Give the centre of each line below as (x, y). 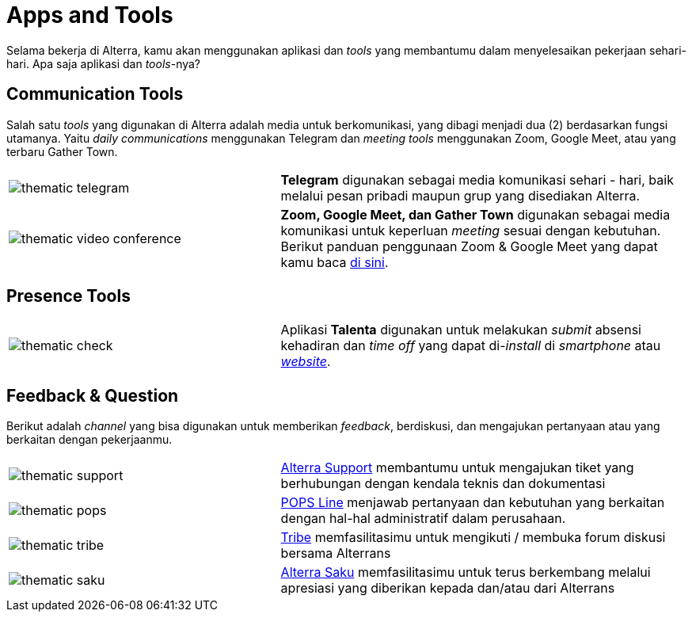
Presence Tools (68, 296)
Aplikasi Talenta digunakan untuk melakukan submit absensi (461, 330)
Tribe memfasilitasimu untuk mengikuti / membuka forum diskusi (473, 538)
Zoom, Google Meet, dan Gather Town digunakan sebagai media (475, 214)
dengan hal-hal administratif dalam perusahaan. (423, 519)
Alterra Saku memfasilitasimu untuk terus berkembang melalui (466, 572)
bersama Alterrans (336, 553)
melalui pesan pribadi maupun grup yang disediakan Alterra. (460, 195)
